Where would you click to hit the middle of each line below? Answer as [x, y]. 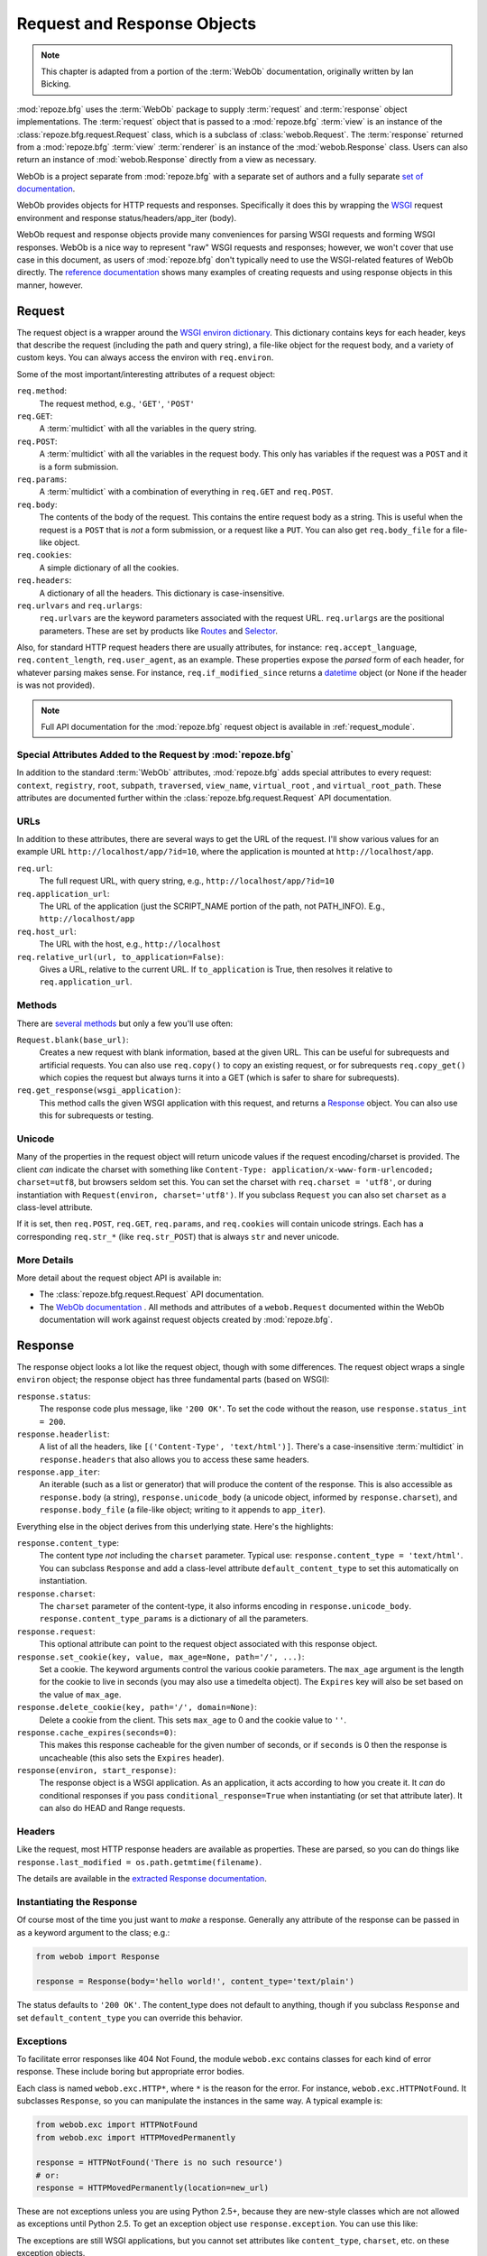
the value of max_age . [80, 1694]
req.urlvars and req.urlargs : [80, 606]
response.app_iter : [59, 1472]
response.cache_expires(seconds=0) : [96, 1732]
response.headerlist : [63, 1434]
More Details [45, 1260]
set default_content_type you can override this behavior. [130, 2018]
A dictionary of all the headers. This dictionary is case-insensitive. [162, 593]
